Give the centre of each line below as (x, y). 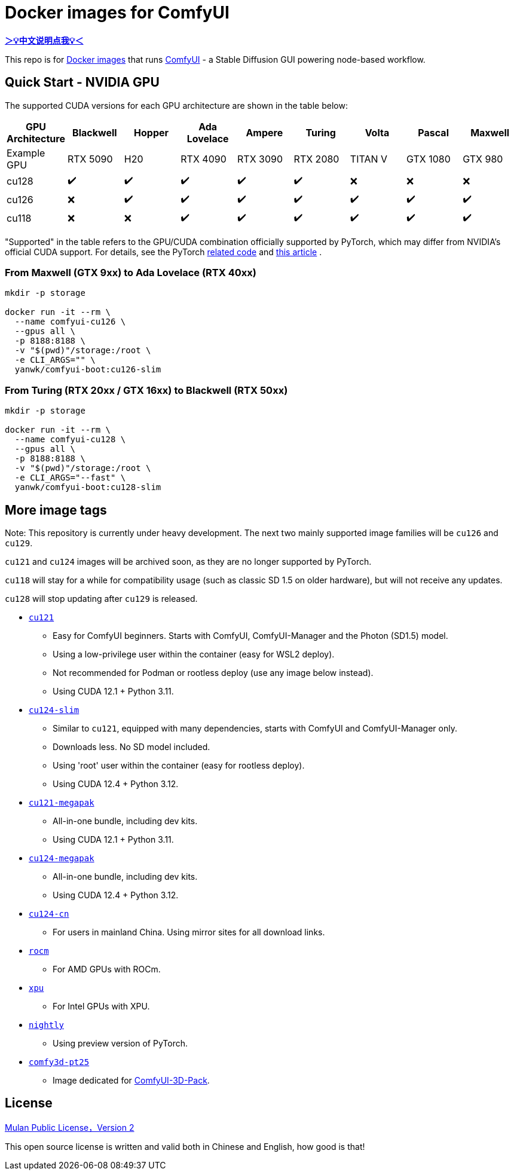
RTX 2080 (316, 159)
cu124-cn (49, 914)
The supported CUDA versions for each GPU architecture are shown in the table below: (176, 105)
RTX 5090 (90, 159)
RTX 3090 (260, 159)
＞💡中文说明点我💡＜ (44, 40)
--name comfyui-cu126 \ (70, 322)
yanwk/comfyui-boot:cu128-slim (88, 487)
